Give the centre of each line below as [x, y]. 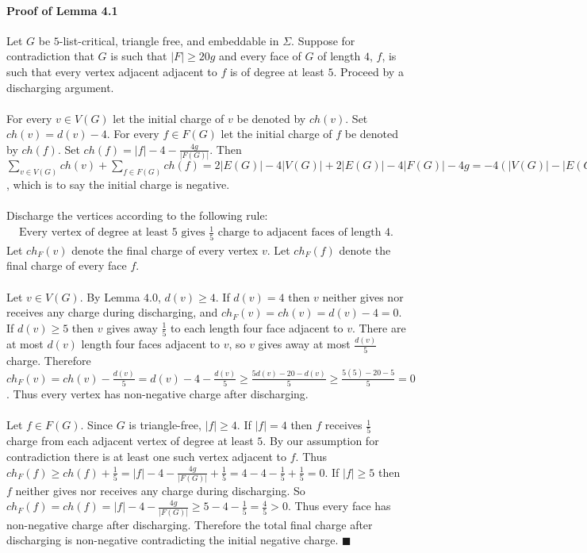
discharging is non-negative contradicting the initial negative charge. [173, 540]
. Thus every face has [339, 506]
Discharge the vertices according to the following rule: [137, 215]
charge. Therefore [49, 360]
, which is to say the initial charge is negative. [118, 184]
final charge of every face [67, 265]
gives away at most [304, 344]
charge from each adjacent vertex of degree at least [130, 441]
